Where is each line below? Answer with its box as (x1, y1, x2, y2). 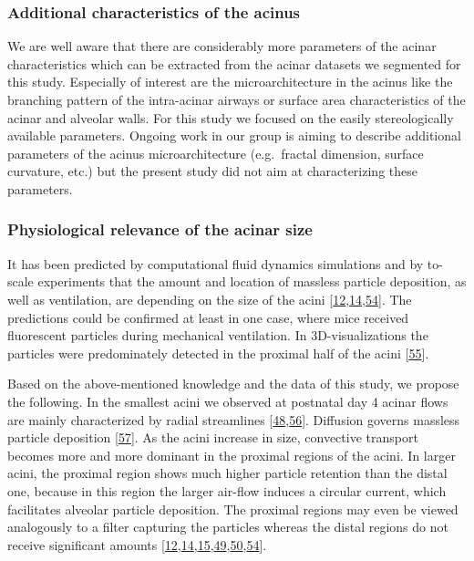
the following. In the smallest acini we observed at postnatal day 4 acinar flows (7, 391, 448, 410)
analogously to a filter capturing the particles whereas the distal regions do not (7, 517, 448, 536)
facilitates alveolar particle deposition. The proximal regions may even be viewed (7, 499, 459, 518)
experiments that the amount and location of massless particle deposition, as (37, 272, 467, 291)
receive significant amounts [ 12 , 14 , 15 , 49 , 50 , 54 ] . (7, 535, 267, 554)
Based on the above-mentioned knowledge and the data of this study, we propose (7, 374, 459, 393)
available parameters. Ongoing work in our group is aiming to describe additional (7, 126, 461, 145)
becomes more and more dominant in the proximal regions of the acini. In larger (7, 445, 456, 464)
